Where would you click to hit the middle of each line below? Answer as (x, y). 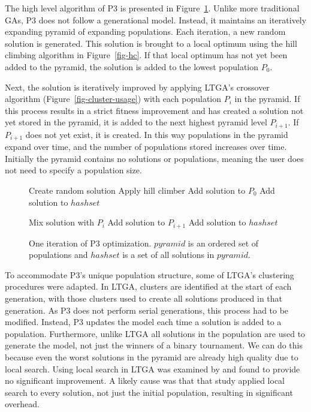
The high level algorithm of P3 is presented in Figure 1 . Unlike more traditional (152, 8)
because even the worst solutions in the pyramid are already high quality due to (152, 357)
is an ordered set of (223, 243)
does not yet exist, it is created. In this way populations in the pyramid (157, 134)
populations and (58, 255)
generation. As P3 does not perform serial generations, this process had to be (147, 310)
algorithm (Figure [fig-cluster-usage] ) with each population (113, 99)
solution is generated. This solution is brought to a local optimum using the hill (151, 43)
